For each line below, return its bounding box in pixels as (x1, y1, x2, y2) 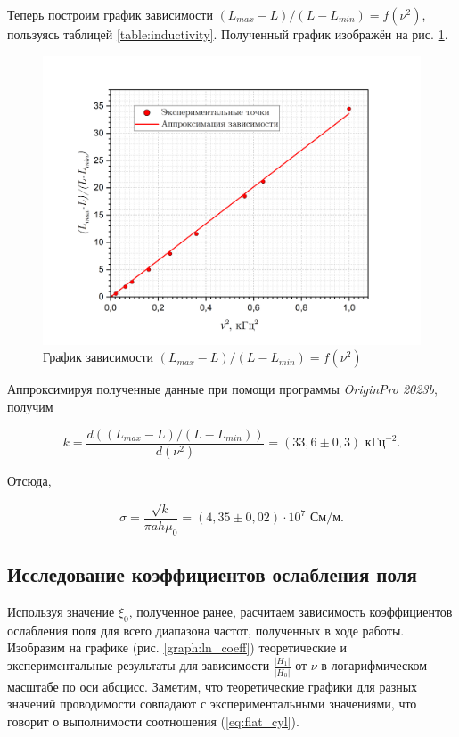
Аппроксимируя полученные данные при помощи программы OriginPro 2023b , (7, 380, 438, 398)
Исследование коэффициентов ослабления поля (7, 561, 417, 588)
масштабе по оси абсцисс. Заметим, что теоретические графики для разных (7, 676, 418, 695)
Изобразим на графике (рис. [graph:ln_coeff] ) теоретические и (7, 638, 348, 657)
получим (7, 397, 53, 415)
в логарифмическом (321, 656, 427, 675)
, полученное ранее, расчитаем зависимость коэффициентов (128, 602, 453, 620)
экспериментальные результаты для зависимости (7, 656, 270, 675)
